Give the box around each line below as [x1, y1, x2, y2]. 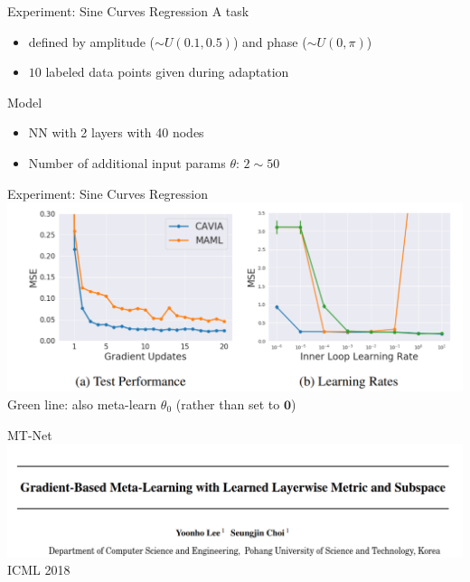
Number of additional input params [28, 153, 226, 172]
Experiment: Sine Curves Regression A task [7, 2, 249, 20]
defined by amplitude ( [28, 32, 155, 51]
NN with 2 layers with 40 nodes [28, 123, 204, 142]
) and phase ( [232, 32, 307, 51]
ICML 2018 [7, 560, 70, 579]
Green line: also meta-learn [7, 394, 157, 413]
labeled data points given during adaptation [45, 62, 289, 81]
